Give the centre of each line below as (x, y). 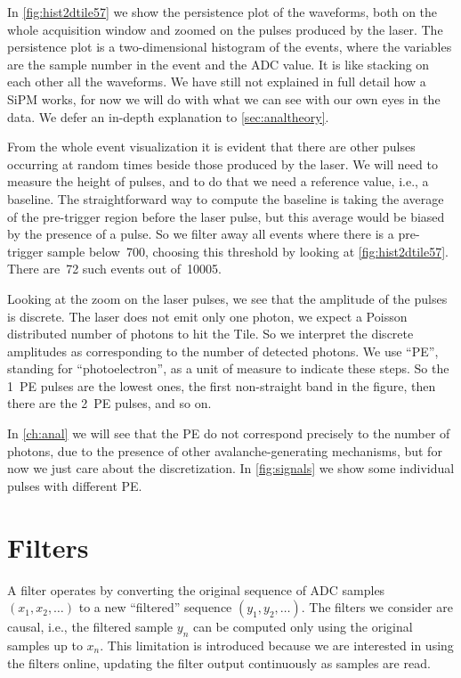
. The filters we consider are (377, 607)
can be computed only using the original (303, 627)
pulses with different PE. (75, 485)
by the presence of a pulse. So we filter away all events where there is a (201, 234)
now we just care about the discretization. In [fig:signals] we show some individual (231, 468)
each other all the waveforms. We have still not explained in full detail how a (217, 82)
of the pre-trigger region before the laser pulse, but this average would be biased (226, 216)
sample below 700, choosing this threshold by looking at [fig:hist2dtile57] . (248, 251)
